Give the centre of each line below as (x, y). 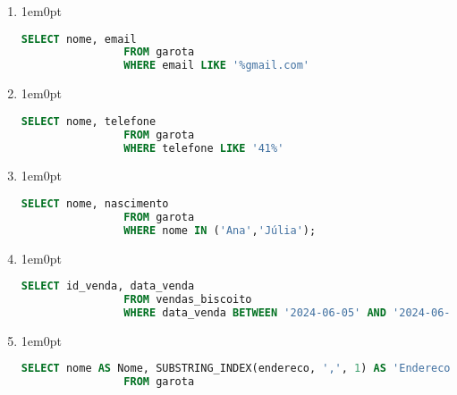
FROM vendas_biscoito (188, 300)
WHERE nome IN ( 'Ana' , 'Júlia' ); (220, 230)
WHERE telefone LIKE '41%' (204, 148)
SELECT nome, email (79, 39)
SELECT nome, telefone (89, 121)
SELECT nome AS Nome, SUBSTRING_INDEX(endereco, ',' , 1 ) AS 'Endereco (236, 369)
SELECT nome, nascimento (95, 204)
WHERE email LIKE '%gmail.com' (216, 66)
